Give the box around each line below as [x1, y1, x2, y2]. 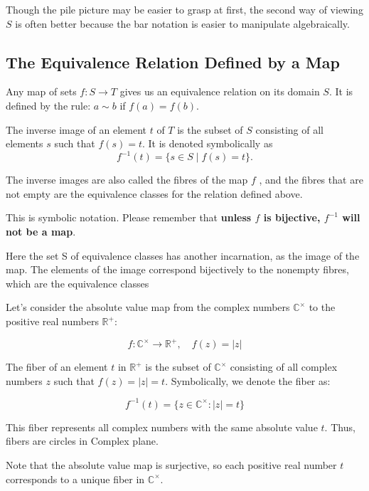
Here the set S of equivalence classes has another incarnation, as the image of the [6, 248, 360, 263]
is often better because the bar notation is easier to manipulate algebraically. [15, 16, 350, 31]
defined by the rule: [6, 97, 91, 112]
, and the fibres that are [259, 172, 363, 187]
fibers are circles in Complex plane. [6, 433, 159, 448]
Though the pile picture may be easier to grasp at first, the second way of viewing [6, 2, 363, 16]
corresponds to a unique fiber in [6, 471, 145, 486]
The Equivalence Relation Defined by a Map [6, 51, 340, 73]
